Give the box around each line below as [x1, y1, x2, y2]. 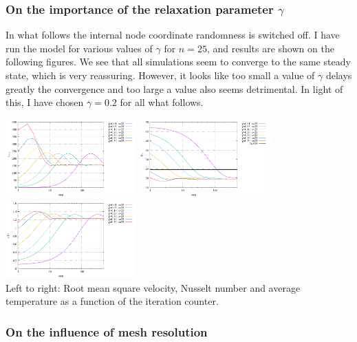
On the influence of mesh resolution [6, 323, 208, 340]
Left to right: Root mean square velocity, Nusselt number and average [6, 280, 301, 295]
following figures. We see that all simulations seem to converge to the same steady [6, 54, 351, 69]
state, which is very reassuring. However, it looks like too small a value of [6, 68, 315, 82]
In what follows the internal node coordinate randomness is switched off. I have [6, 28, 340, 42]
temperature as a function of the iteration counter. [6, 294, 219, 308]
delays [325, 68, 352, 82]
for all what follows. [120, 95, 204, 109]
